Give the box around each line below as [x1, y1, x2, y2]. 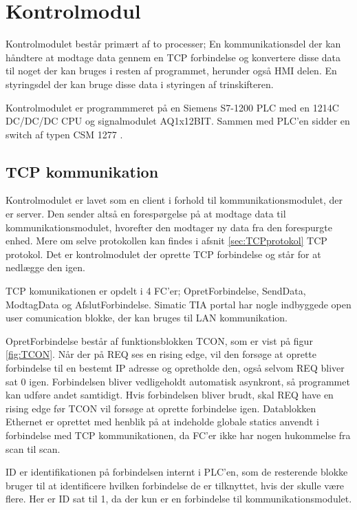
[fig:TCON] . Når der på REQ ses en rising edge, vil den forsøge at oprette [6, 347, 316, 361]
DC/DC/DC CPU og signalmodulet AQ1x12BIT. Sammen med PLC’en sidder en [6, 114, 350, 128]
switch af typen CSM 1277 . [6, 127, 123, 141]
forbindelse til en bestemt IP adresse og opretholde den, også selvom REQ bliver [6, 361, 345, 375]
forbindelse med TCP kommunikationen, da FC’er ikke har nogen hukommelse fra [6, 427, 351, 442]
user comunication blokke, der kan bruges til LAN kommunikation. [6, 310, 288, 325]
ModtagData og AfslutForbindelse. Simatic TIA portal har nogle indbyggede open [6, 297, 351, 311]
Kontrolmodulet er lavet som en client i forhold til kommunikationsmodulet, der [6, 193, 343, 207]
